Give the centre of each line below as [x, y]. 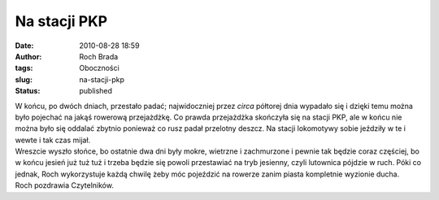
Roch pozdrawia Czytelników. [64, 185]
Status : [28, 91]
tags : [24, 68]
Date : [24, 46]
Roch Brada [99, 56]
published [96, 91]
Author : [28, 56]
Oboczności [99, 68]
